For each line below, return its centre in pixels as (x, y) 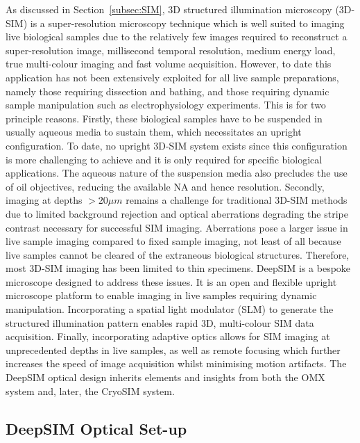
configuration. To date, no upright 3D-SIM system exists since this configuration (177, 145)
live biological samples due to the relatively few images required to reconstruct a (177, 37)
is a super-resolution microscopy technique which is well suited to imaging (187, 23)
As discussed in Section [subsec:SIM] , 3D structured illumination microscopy (169, 9)
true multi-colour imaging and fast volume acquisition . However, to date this (169, 64)
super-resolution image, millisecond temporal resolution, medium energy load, (171, 50)
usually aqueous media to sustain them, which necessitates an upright (154, 132)
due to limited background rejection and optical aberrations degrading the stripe (177, 213)
